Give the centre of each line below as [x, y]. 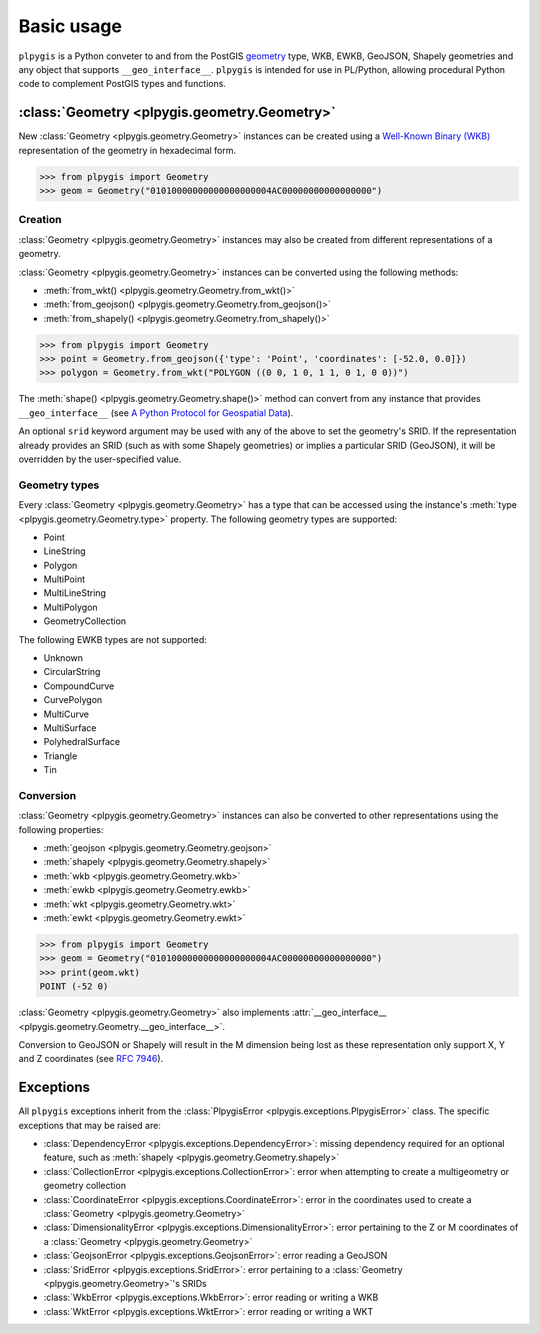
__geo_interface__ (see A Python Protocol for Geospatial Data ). [156, 412]
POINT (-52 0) [74, 986]
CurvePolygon [73, 700]
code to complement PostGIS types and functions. [122, 84]
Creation [40, 220]
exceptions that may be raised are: [90, 1125]
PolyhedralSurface [81, 742]
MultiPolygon [71, 607]
